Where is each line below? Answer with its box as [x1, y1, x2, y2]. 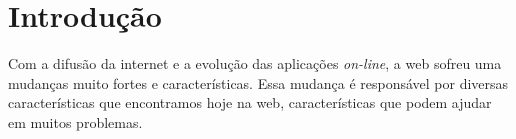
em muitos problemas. [8, 111, 143, 132]
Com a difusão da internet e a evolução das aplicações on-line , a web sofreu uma [8, 53, 502, 74]
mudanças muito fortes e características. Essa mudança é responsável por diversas [8, 72, 509, 93]
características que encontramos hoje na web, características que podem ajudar [8, 92, 492, 113]
